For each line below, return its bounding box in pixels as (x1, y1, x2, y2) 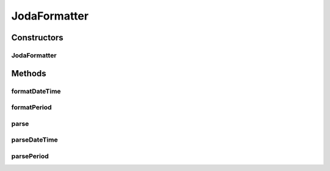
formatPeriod (11, 103, 52, 112)
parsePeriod (11, 151, 49, 160)
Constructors (11, 32, 64, 43)
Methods (11, 68, 46, 79)
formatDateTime (11, 87, 61, 95)
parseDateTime (11, 136, 58, 144)
